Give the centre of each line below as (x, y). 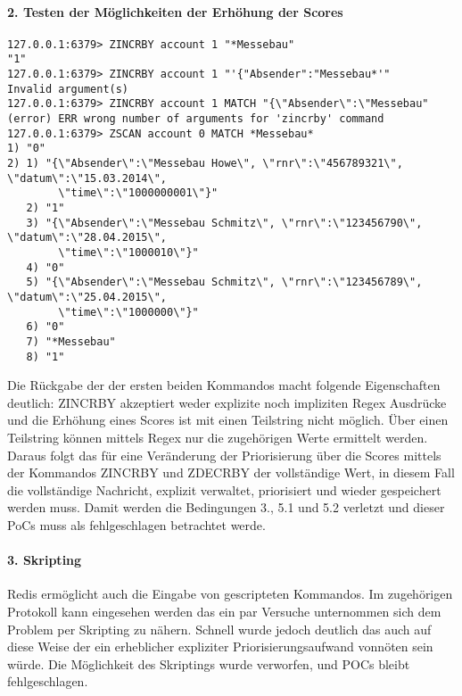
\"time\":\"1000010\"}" (128, 252)
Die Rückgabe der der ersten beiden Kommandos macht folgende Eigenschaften (224, 385)
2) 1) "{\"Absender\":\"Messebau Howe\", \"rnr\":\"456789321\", (205, 164)
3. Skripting (45, 560)
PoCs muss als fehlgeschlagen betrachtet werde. (136, 524)
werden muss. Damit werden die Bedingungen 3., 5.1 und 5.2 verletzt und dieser (226, 507)
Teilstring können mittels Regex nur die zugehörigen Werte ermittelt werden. (218, 438)
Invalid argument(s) (68, 89)
